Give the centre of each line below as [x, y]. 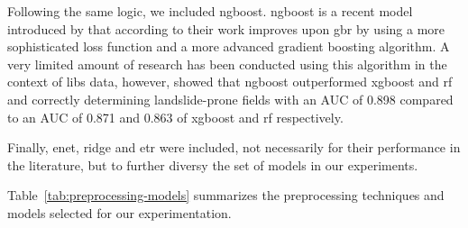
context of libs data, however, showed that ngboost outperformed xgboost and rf [230, 82]
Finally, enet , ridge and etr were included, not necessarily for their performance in [234, 147]
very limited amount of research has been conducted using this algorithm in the [227, 64]
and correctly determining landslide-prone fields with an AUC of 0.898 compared [230, 99]
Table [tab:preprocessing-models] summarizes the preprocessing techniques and [226, 195]
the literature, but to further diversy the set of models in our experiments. [213, 164]
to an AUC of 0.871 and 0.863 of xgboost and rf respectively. [175, 117]
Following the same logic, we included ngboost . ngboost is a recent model [210, 11]
